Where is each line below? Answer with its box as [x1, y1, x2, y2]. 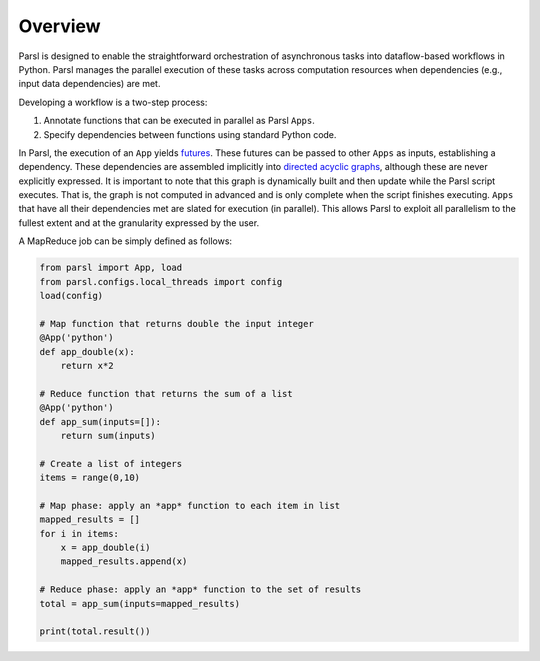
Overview [18, 15, 101, 37]
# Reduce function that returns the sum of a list [39, 388, 294, 399]
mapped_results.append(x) [60, 556, 188, 567]
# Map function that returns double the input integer [39, 318, 314, 329]
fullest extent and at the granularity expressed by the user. [18, 216, 260, 229]
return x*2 [60, 360, 114, 371]
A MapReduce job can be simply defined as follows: [18, 235, 233, 247]
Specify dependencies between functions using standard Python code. [43, 128, 337, 140]
